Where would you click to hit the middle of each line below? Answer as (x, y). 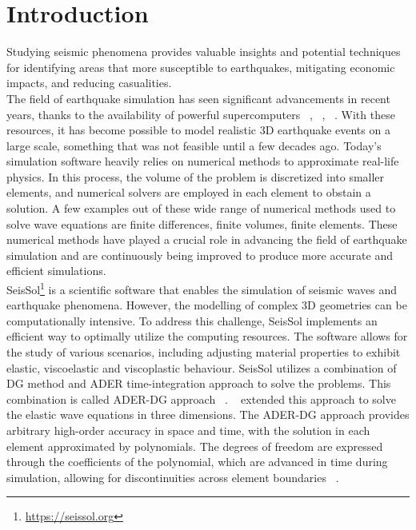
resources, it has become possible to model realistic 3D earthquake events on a (198, 130)
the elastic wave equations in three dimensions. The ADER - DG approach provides (208, 414)
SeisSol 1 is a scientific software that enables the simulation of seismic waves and (202, 288)
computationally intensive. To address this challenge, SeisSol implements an (192, 320)
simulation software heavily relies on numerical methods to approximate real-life (203, 161)
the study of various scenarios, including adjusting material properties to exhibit (204, 352)
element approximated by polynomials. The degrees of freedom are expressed (195, 446)
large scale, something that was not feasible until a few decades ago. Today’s (194, 145)
